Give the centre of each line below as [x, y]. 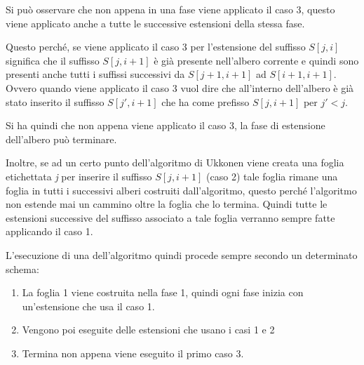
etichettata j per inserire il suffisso [79, 176]
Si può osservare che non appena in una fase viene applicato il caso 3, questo [170, 9]
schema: [22, 268]
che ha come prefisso [205, 101]
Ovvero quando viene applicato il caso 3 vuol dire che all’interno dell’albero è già [180, 87]
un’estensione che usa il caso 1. [88, 306]
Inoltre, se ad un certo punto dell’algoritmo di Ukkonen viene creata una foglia [175, 162]
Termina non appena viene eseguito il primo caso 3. [133, 353]
